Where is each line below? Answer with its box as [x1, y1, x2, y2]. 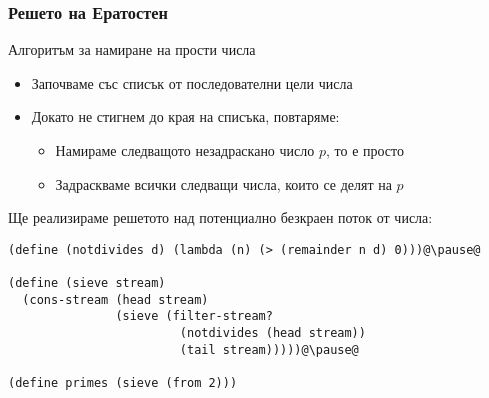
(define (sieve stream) [8, 276, 166, 291]
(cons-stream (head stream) [22, 292, 209, 307]
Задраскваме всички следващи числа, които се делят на [55, 173, 392, 194]
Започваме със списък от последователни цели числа [31, 72, 353, 93]
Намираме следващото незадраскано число [55, 140, 315, 160]
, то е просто [325, 140, 404, 160]
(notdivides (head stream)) [179, 326, 366, 341]
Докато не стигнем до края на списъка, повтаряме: [31, 106, 340, 127]
